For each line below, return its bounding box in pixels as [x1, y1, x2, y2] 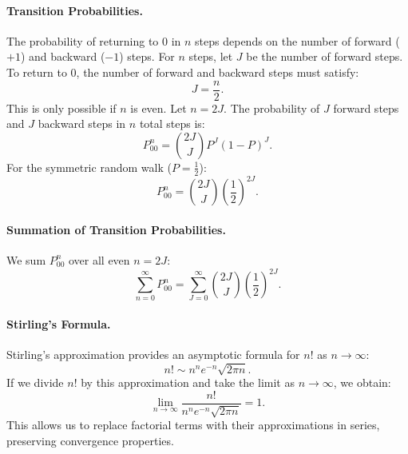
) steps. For [119, 48, 175, 65]
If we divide [6, 374, 64, 391]
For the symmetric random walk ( [6, 158, 172, 175]
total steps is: [139, 115, 205, 132]
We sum [6, 251, 46, 268]
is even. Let [130, 99, 187, 116]
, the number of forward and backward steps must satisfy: [76, 63, 359, 80]
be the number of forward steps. [246, 48, 403, 65]
